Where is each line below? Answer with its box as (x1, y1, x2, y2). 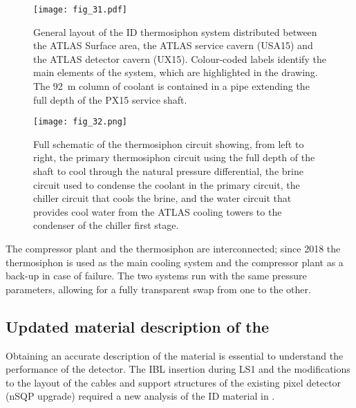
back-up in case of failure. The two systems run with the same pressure (6, 268, 307, 283)
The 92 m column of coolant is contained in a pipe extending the (33, 79, 310, 93)
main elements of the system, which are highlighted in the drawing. (33, 65, 318, 80)
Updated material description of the (6, 315, 270, 337)
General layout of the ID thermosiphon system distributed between (33, 24, 317, 39)
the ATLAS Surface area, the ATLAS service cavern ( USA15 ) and (33, 38, 313, 53)
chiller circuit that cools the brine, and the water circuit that (33, 191, 292, 205)
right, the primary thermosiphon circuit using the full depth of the (33, 150, 315, 165)
